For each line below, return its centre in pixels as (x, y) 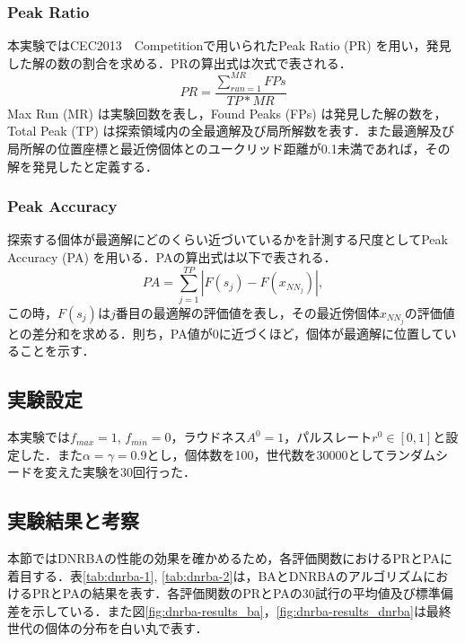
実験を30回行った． (139, 472)
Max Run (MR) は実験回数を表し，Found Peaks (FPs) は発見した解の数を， (227, 113)
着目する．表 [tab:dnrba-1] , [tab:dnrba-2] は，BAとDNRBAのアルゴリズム (215, 575)
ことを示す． (57, 351)
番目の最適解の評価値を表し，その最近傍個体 (247, 312)
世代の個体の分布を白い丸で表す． (108, 628)
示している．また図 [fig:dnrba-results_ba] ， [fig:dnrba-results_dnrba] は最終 (241, 610)
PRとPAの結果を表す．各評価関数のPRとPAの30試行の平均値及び (224, 593)
